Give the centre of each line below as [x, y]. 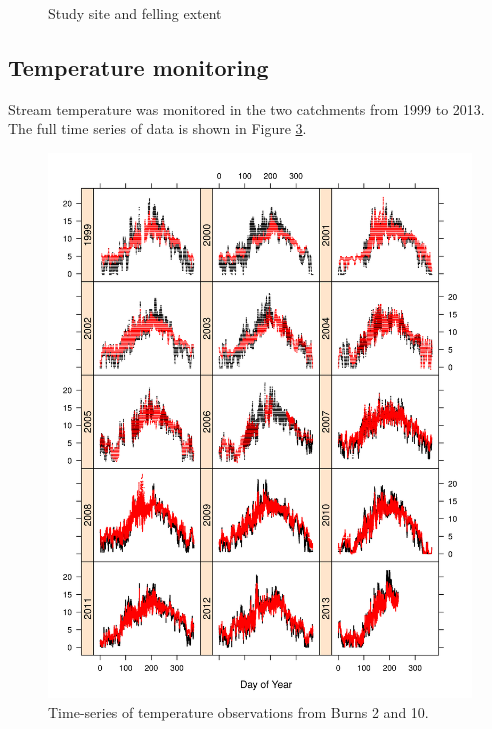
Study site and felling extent [135, 13]
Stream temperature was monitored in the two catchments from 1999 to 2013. [246, 108]
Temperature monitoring [138, 66]
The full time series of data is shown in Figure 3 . [157, 128]
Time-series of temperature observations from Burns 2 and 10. [238, 712]
